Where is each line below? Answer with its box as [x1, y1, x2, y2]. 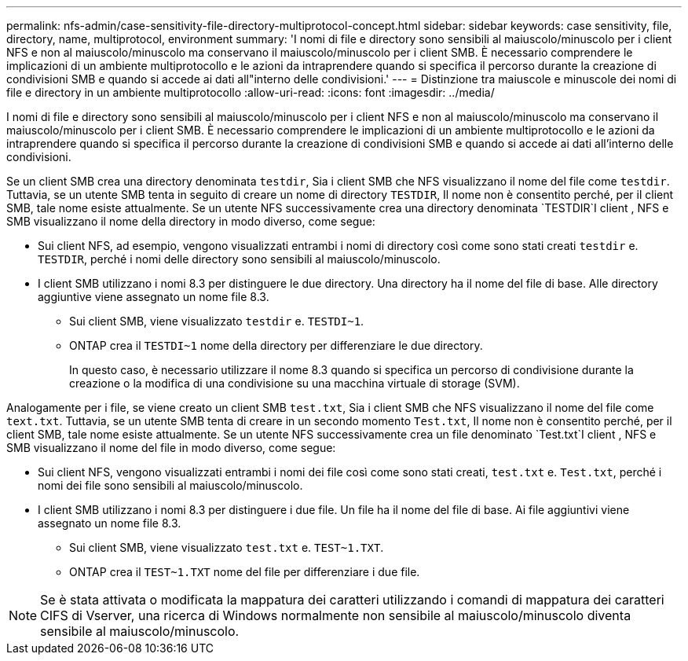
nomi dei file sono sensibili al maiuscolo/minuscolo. [38, 479, 303, 492]
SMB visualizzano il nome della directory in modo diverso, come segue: [6, 215, 375, 228]
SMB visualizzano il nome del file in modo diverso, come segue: [6, 441, 336, 454]
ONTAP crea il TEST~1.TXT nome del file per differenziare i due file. [69, 565, 420, 578]
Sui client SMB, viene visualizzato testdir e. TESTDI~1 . [69, 314, 364, 328]
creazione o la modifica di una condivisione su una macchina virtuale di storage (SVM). [69, 376, 520, 390]
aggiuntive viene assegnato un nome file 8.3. [38, 290, 269, 303]
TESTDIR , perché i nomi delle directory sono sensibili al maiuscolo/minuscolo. [38, 252, 441, 266]
